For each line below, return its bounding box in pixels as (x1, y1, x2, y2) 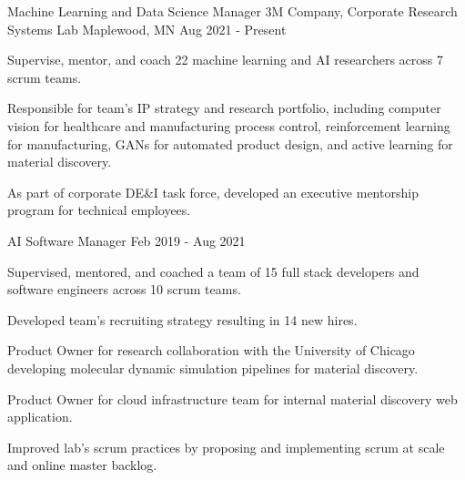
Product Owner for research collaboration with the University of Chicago (7, 341, 415, 360)
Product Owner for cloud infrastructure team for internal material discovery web (7, 389, 458, 408)
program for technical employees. (7, 200, 191, 220)
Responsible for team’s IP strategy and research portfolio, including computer (7, 98, 441, 117)
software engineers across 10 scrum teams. (7, 280, 241, 299)
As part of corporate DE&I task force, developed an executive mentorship (7, 182, 419, 201)
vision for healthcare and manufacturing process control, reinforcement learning (7, 116, 450, 135)
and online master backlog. (7, 455, 157, 475)
